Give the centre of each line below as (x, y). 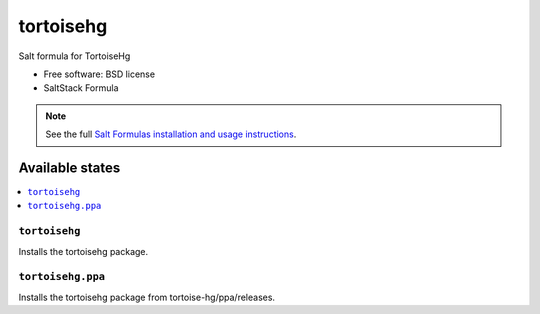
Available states (69, 167)
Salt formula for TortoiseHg (74, 56)
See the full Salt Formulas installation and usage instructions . (171, 134)
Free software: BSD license (99, 74)
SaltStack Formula (81, 88)
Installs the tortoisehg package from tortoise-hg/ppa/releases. (146, 297)
